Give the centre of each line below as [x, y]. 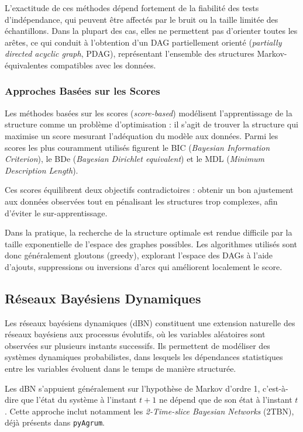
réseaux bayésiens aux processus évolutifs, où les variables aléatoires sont [135, 334]
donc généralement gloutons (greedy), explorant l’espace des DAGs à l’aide [139, 255]
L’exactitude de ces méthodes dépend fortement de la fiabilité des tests [132, 8]
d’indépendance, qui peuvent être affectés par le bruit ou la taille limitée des [142, 19]
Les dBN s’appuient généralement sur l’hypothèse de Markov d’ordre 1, [132, 388]
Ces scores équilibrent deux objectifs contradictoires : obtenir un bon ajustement [149, 190]
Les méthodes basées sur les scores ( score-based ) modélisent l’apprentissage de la [149, 113]
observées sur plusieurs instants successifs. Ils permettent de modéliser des [137, 345]
